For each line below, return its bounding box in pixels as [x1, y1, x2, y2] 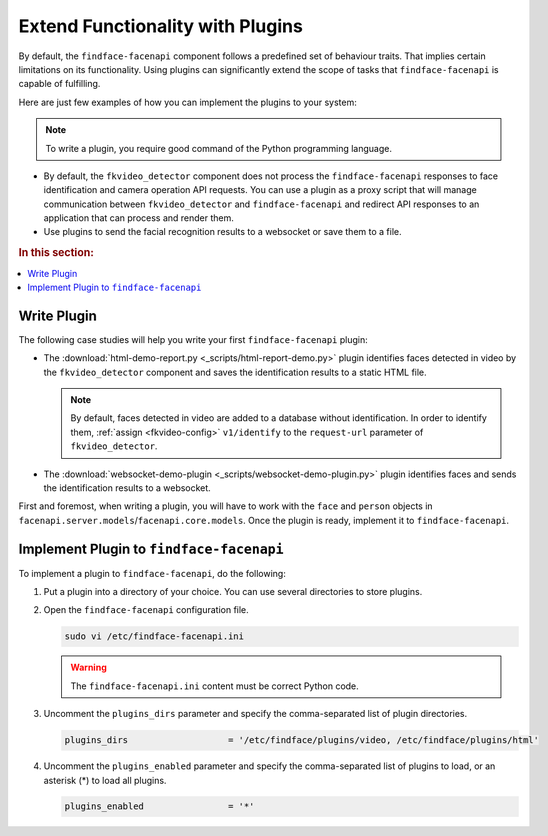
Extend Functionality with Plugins [18, 15, 304, 37]
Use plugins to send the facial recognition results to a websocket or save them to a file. [43, 226, 402, 238]
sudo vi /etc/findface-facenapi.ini [64, 631, 245, 642]
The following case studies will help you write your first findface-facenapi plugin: [18, 333, 369, 345]
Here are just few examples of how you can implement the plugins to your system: [18, 96, 357, 108]
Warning [70, 661, 107, 674]
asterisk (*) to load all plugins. [43, 774, 167, 786]
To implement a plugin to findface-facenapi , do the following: [18, 567, 287, 579]
